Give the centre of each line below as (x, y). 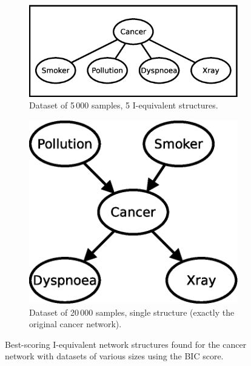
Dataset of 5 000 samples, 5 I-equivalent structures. (124, 105)
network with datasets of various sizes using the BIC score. (114, 356)
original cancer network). (75, 324)
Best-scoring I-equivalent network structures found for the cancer (126, 344)
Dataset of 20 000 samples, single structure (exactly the (132, 312)
